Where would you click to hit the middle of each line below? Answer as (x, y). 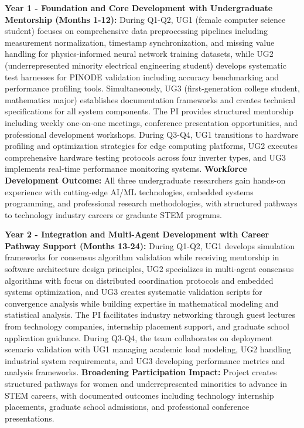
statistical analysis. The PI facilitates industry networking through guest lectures (150, 315)
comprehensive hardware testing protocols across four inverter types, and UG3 (145, 157)
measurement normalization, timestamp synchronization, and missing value (140, 42)
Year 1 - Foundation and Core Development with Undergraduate (139, 8)
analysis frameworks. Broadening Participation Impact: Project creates (141, 372)
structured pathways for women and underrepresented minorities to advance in (146, 383)
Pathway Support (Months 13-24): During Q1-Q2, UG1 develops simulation (150, 245)
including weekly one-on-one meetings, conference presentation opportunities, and (151, 122)
